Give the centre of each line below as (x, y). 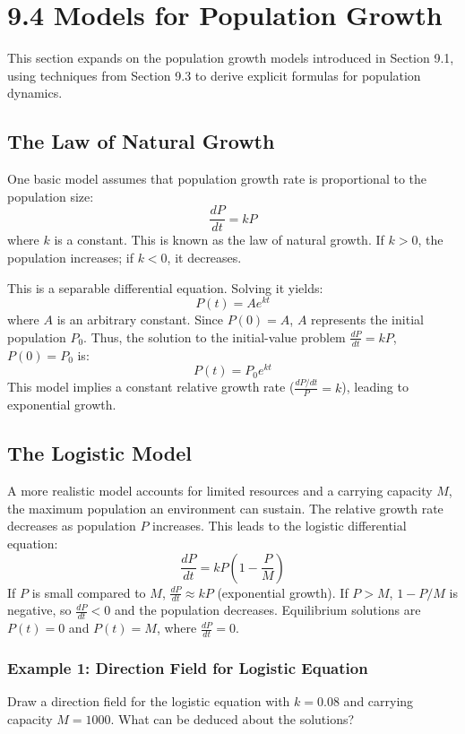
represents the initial (367, 320)
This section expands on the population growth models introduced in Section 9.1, (231, 58)
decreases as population (72, 526)
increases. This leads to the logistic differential (280, 526)
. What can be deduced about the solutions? (232, 718)
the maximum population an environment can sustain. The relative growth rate (225, 508)
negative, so (39, 610)
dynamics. (35, 93)
